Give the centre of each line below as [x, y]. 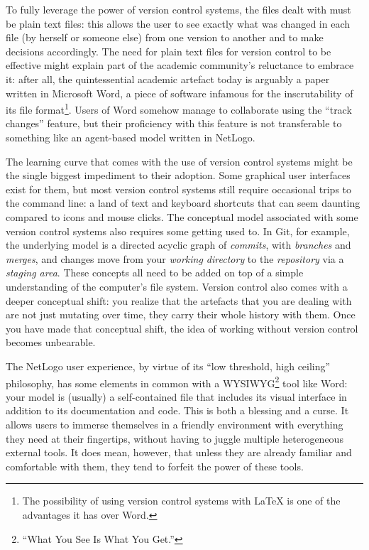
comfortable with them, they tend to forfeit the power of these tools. [155, 466]
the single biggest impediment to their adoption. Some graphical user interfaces [178, 175]
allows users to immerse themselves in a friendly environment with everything [175, 424]
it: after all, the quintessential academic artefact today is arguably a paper [168, 79]
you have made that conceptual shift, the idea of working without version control [182, 328]
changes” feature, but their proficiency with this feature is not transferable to [174, 123]
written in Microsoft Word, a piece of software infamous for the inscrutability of [180, 93]
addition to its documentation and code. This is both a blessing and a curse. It [177, 410]
